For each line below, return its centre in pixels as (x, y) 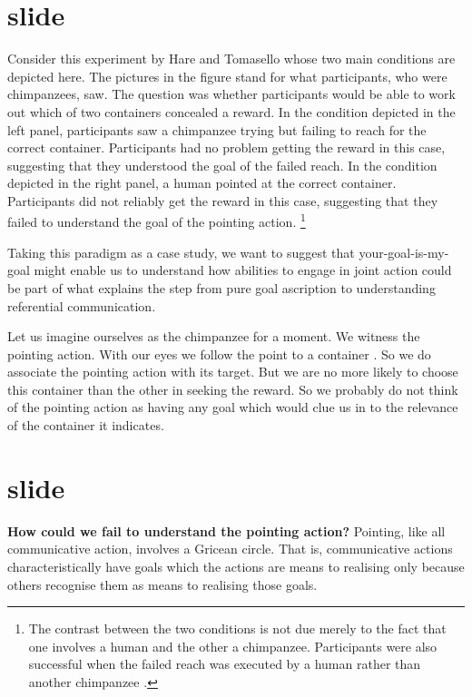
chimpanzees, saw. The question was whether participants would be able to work (231, 94)
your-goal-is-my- (404, 252)
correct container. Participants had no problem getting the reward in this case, (226, 147)
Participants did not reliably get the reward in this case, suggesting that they (223, 200)
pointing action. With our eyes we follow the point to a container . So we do (219, 353)
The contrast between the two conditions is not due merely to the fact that (237, 628)
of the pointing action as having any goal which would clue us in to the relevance (233, 407)
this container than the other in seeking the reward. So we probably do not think (233, 389)
